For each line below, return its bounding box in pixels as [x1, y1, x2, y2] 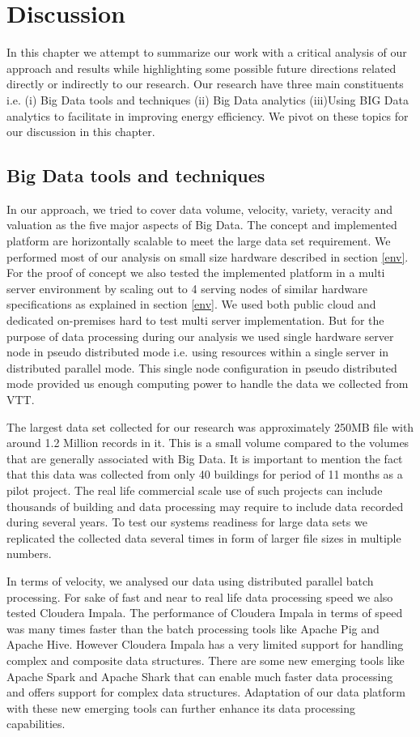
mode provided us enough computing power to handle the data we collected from [6, 375, 409, 392]
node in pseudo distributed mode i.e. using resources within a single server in [6, 343, 389, 360]
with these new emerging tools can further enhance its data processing [6, 699, 356, 716]
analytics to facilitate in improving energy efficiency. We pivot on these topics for [6, 107, 409, 124]
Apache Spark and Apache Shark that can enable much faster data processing [6, 667, 393, 684]
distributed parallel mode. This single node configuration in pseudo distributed [6, 359, 397, 376]
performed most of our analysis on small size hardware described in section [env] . [6, 248, 409, 265]
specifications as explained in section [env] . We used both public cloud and [6, 296, 376, 313]
